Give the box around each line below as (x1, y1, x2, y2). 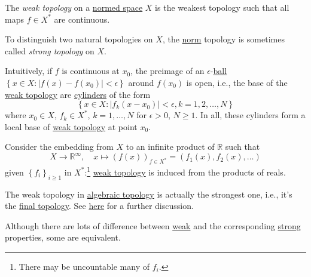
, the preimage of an (130, 64, 205, 77)
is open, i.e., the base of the (186, 76, 288, 88)
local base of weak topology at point (5, 120, 138, 133)
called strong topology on (5, 44, 94, 57)
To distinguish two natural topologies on (5, 33, 153, 45)
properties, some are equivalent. (5, 231, 121, 244)
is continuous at (62, 64, 120, 77)
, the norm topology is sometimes (162, 33, 285, 45)
